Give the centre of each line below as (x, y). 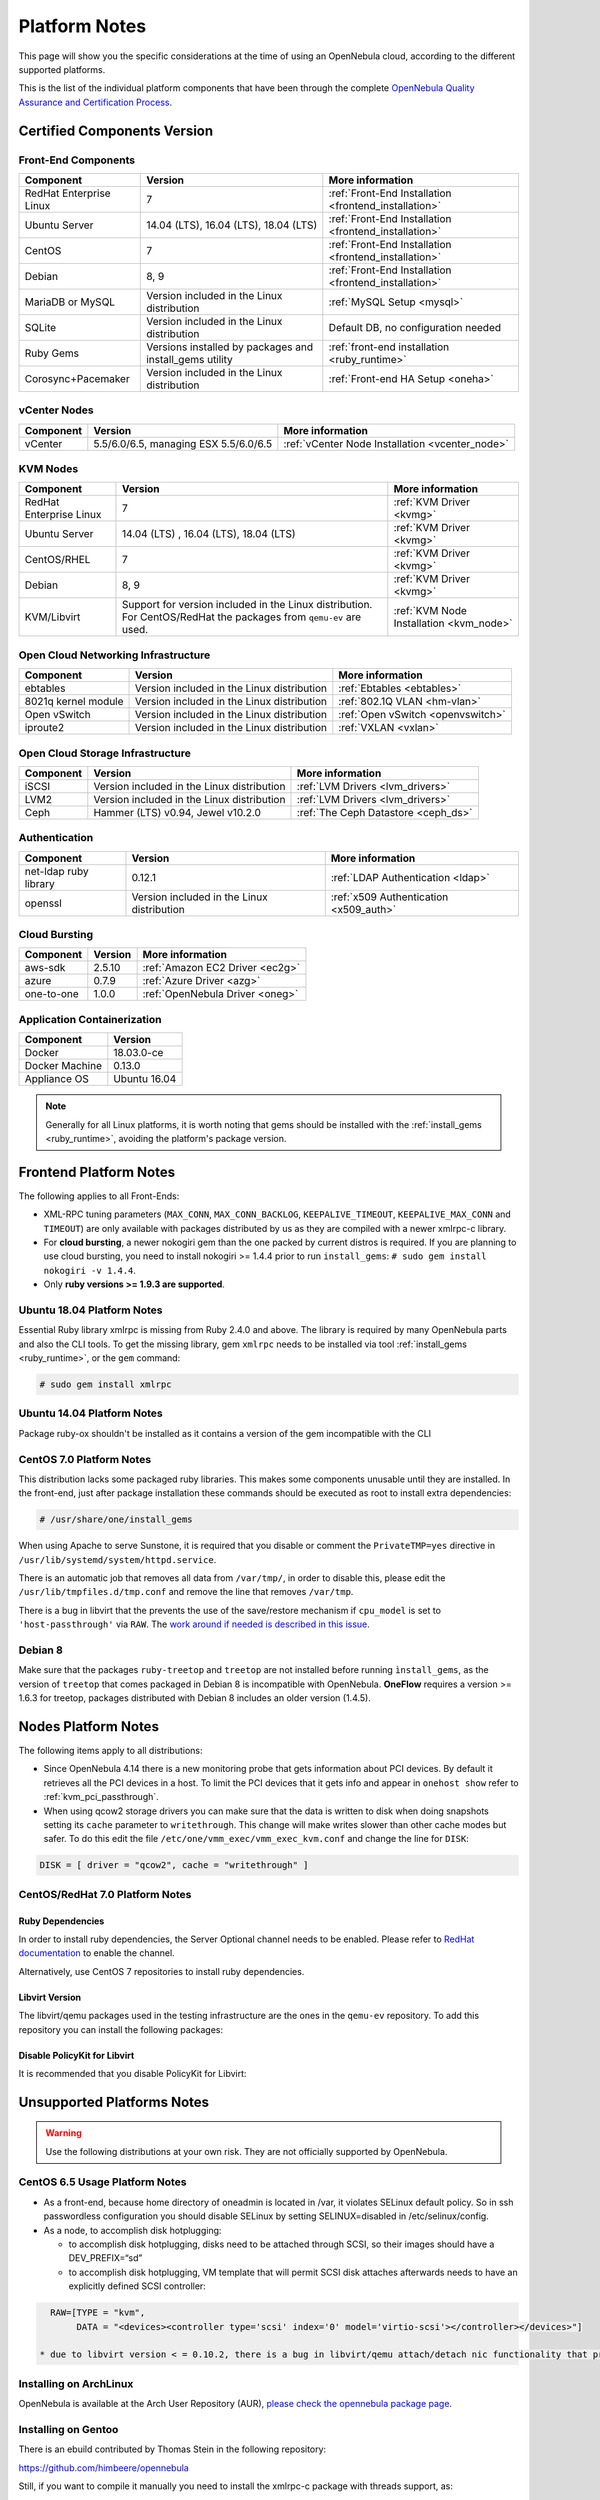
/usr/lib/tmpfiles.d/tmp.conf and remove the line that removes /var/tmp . (186, 1592)
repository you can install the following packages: (121, 2029)
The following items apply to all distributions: (110, 1751)
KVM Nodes (48, 468)
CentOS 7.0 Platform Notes (85, 1459)
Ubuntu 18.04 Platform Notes (91, 1310)
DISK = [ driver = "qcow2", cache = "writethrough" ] (174, 1865)
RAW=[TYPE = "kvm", (98, 2313)
